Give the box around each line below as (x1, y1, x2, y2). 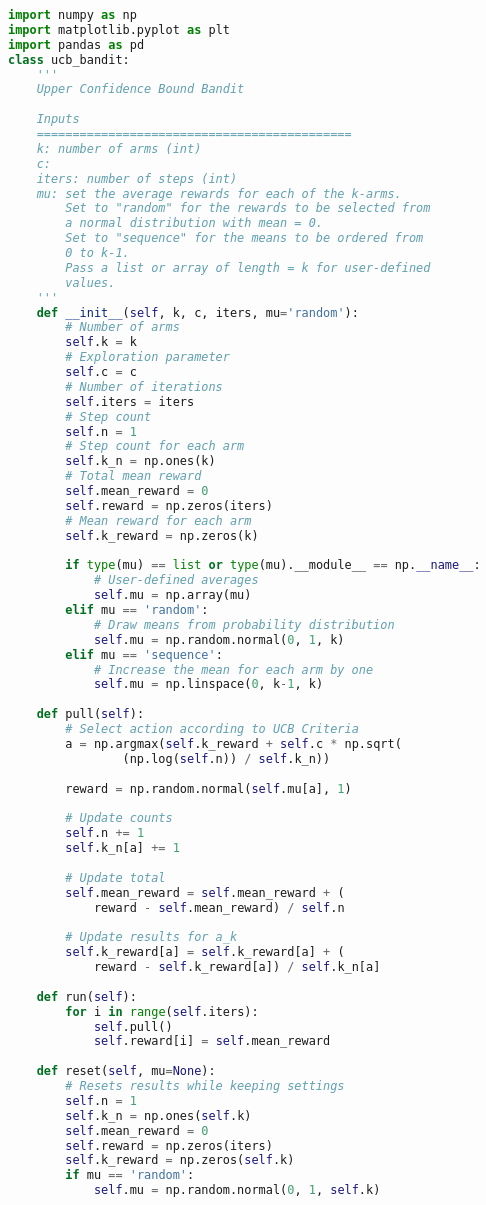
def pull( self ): (36, 707, 145, 722)
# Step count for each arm (65, 439, 245, 454)
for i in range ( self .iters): (65, 1004, 259, 1019)
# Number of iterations (65, 379, 223, 394)
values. (65, 275, 116, 290)
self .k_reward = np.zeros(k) (65, 528, 259, 543)
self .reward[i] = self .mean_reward (93, 1034, 331, 1049)
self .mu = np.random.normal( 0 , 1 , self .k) (93, 1183, 381, 1198)
